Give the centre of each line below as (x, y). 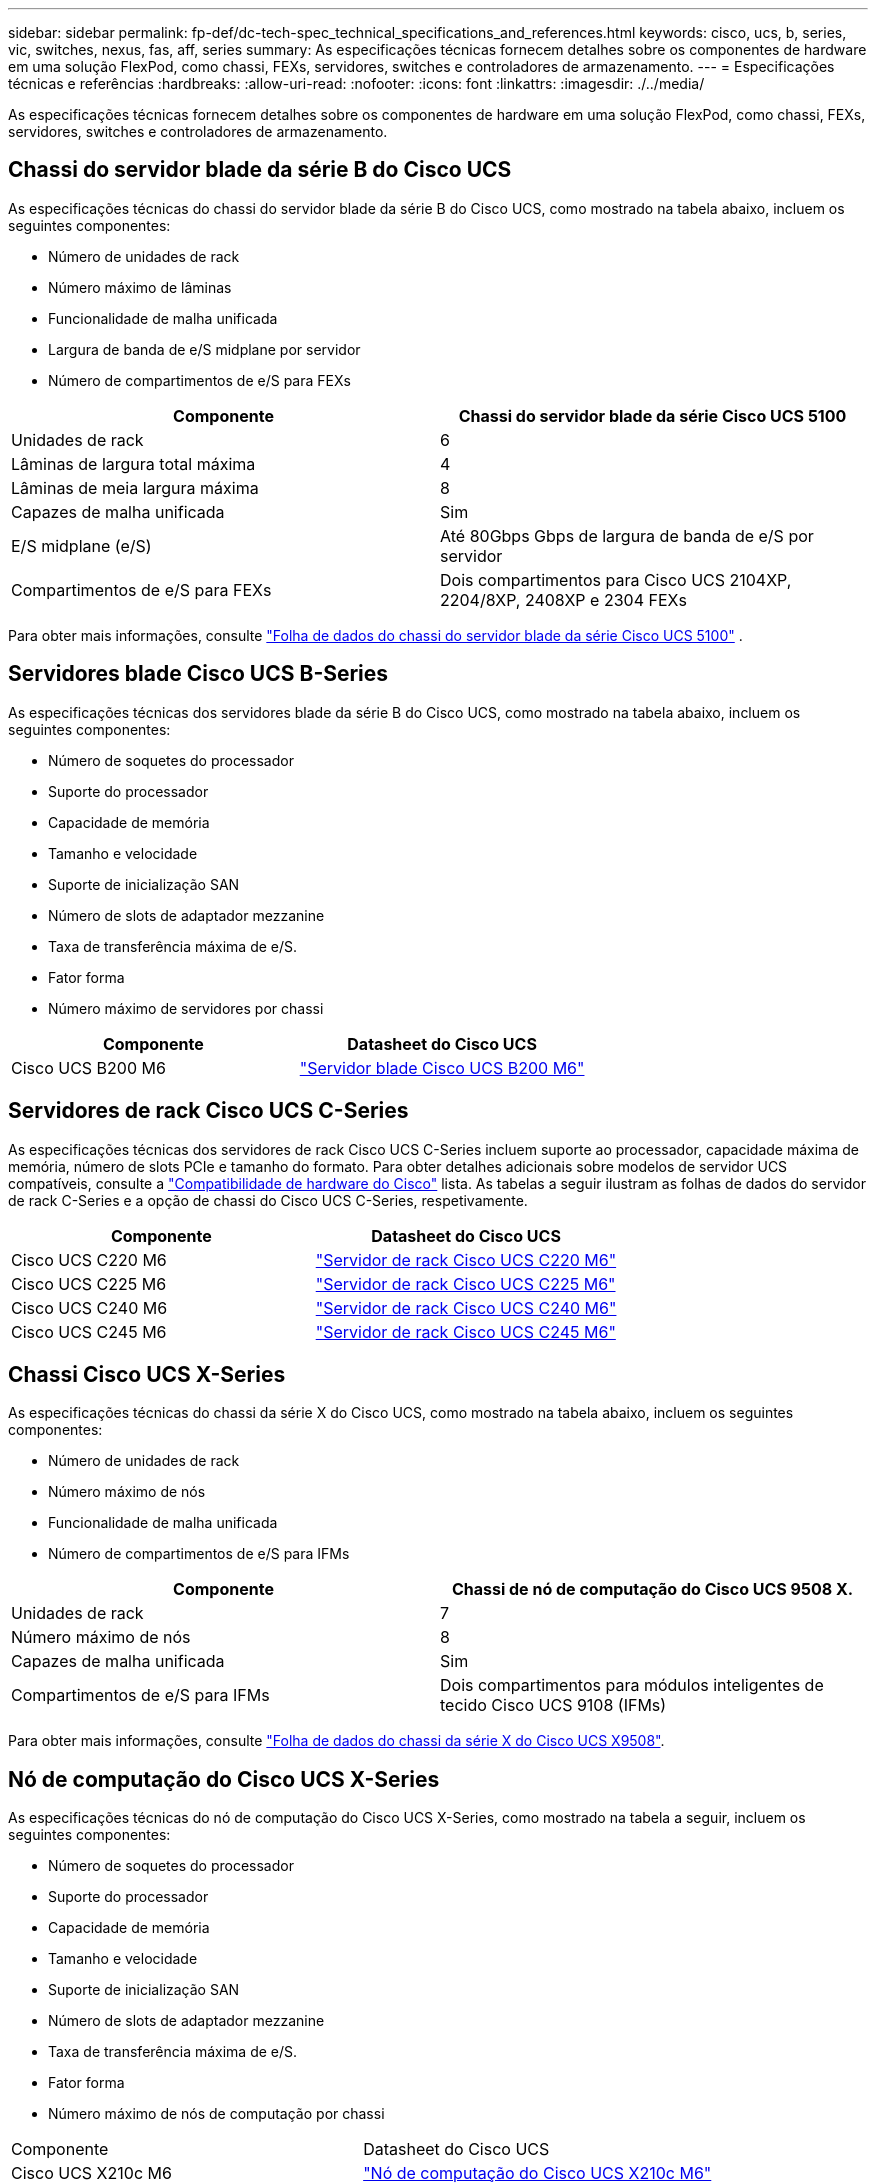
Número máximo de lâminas (140, 287)
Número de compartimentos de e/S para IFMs (199, 1554)
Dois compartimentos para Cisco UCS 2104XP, (616, 579)
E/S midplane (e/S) (81, 545)
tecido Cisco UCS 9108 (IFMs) (553, 1705)
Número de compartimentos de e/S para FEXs (199, 380)
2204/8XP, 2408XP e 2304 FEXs (563, 599)
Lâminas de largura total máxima (133, 463)
